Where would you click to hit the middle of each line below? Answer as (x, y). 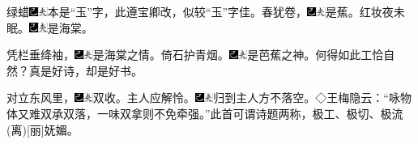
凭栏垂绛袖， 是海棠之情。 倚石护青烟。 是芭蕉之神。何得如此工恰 (195, 55)
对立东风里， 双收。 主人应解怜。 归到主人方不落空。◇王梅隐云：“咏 (203, 97)
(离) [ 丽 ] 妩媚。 (43, 129)
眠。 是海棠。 (50, 27)
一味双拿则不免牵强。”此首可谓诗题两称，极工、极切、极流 (250, 113)
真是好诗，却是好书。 (85, 70)
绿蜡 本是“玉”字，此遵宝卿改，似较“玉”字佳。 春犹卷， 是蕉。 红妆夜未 (206, 11)
